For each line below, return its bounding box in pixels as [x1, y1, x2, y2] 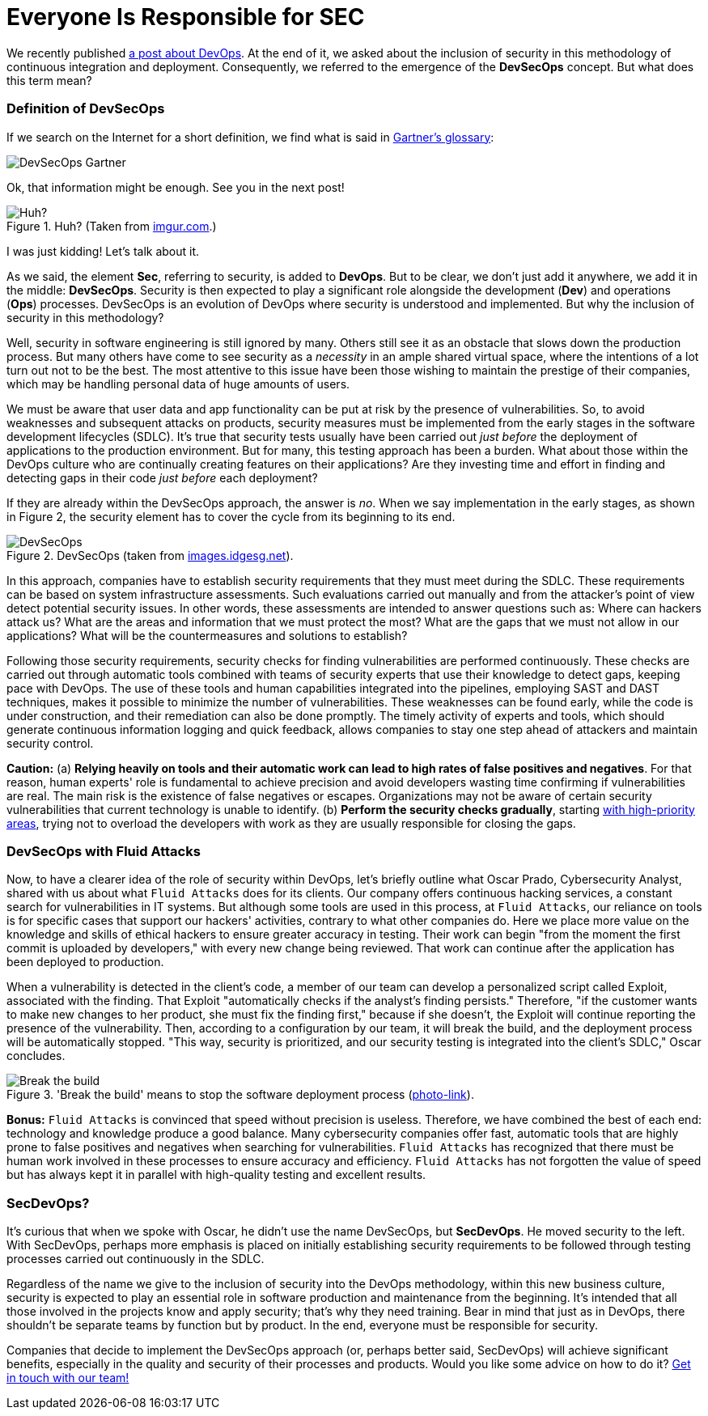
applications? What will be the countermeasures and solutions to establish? [6, 628, 408, 642]
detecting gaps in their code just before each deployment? [6, 470, 318, 485]
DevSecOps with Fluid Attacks [6, 842, 201, 859]
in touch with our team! [6, 1371, 129, 1384]
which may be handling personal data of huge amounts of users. [6, 376, 350, 391]
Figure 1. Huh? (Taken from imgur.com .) [6, 218, 217, 233]
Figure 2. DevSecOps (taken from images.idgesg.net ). [6, 548, 294, 562]
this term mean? [6, 73, 92, 87]
